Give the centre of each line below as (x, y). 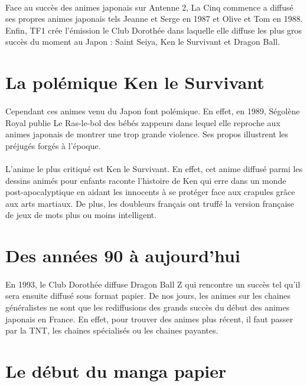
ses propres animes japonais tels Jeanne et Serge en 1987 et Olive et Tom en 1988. (154, 19)
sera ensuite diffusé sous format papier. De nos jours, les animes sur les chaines (148, 296)
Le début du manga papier (116, 371)
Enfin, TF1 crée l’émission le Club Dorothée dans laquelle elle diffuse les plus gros (154, 30)
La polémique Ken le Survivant (135, 82)
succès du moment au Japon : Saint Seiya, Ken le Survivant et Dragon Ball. (143, 42)
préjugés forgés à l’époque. (53, 145)
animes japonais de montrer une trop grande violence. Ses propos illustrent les (147, 134)
